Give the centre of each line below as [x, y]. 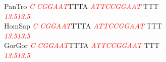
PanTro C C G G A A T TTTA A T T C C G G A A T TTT [81, 6]
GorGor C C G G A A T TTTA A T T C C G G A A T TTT [82, 45]
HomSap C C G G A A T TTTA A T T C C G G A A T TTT [83, 26]
